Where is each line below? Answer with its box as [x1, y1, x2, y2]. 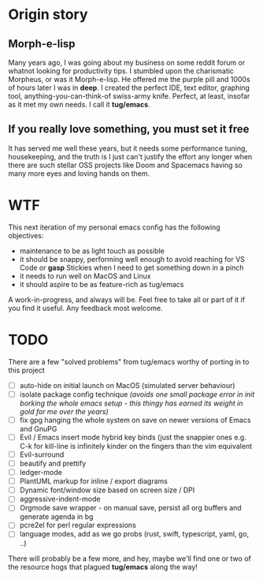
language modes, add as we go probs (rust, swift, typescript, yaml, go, [19, 529, 250, 539]
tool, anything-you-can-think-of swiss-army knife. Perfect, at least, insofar [8, 92, 250, 100]
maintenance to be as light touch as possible [19, 246, 165, 256]
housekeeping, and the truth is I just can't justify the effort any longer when [8, 151, 253, 161]
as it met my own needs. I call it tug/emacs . [8, 100, 151, 109]
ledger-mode [19, 468, 63, 477]
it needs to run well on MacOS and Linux [19, 271, 151, 281]
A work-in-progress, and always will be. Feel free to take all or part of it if [8, 294, 246, 304]
